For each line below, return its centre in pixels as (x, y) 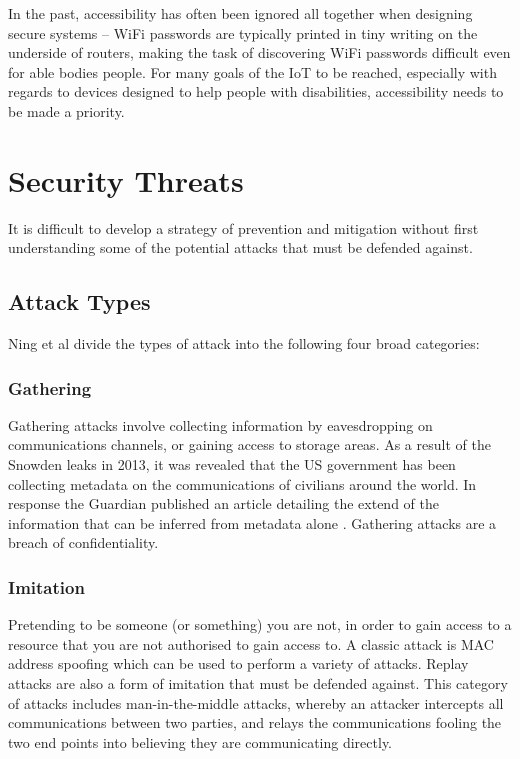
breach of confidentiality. (83, 542)
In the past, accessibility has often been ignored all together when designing (240, 13)
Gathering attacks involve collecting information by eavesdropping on (220, 424)
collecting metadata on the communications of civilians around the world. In (242, 483)
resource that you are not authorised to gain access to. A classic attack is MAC (251, 643)
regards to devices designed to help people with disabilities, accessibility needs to (256, 91)
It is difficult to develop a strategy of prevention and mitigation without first (243, 227)
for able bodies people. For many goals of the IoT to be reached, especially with (252, 71)
